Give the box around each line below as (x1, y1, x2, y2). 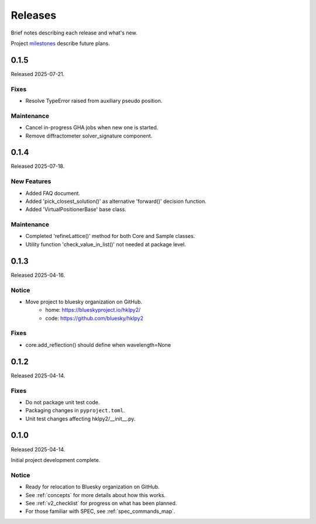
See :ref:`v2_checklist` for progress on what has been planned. (25, 499, 177, 506)
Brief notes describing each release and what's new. (11, 29, 138, 36)
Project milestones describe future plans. (11, 40, 111, 47)
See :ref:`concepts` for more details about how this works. (25, 491, 166, 498)
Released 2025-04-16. (11, 271, 66, 278)
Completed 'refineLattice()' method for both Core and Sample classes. (25, 233, 195, 240)
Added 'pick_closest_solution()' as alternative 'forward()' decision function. (25, 198, 207, 205)
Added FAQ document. (25, 189, 80, 196)
